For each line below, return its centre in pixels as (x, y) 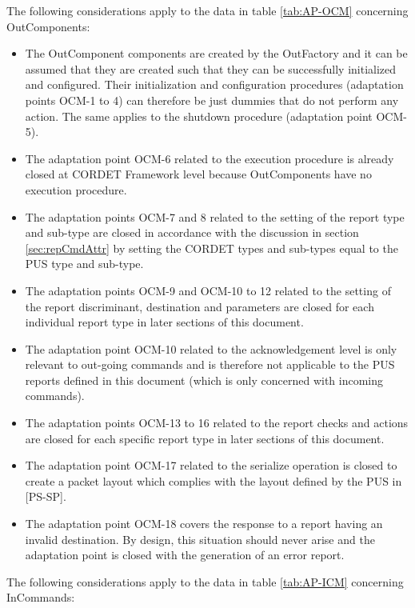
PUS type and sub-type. (84, 264)
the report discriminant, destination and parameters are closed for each (200, 306)
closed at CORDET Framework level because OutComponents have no (198, 174)
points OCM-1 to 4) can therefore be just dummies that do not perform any (212, 100)
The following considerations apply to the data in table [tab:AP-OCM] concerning (207, 10)
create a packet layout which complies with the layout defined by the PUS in (213, 480)
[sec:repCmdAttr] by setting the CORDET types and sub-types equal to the (211, 248)
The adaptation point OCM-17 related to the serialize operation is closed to (211, 465)
